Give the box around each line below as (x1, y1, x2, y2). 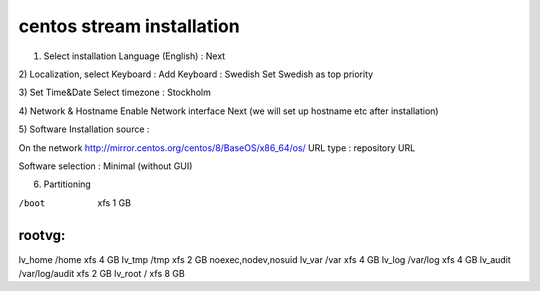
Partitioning (43, 178, 92, 190)
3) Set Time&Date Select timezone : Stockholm (18, 86, 212, 99)
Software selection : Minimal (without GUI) (18, 160, 193, 172)
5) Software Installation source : (18, 123, 150, 135)
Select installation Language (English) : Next (43, 50, 226, 62)
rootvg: (18, 227, 66, 244)
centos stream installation (18, 15, 240, 37)
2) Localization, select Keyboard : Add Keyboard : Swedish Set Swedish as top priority (18, 68, 374, 80)
